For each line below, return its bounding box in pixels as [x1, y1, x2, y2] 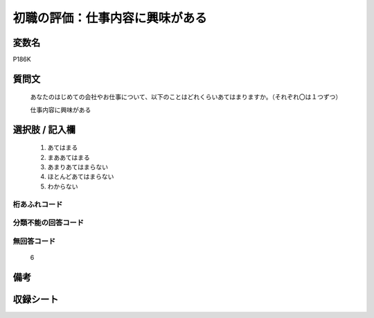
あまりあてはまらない [47, 163, 109, 171]
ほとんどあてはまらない [47, 173, 114, 181]
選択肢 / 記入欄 [12, 123, 76, 135]
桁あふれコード [12, 200, 63, 209]
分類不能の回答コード [12, 218, 84, 228]
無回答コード [12, 236, 56, 246]
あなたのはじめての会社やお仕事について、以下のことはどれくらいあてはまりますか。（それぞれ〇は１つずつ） [30, 93, 342, 101]
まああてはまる [47, 153, 90, 161]
